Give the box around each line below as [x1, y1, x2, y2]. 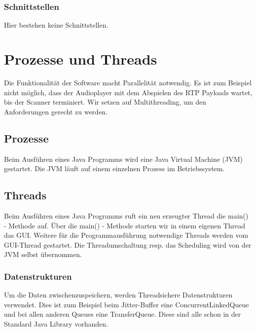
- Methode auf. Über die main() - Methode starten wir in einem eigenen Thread [4, 220, 246, 230]
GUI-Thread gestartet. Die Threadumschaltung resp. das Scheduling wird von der [4, 239, 252, 250]
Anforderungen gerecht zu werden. [4, 106, 108, 116]
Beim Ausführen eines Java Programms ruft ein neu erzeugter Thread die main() [4, 210, 249, 221]
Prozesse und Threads [4, 49, 157, 69]
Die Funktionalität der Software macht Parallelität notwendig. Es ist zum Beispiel [4, 77, 252, 87]
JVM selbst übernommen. [4, 249, 82, 259]
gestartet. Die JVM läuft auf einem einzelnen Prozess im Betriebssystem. [4, 163, 225, 174]
